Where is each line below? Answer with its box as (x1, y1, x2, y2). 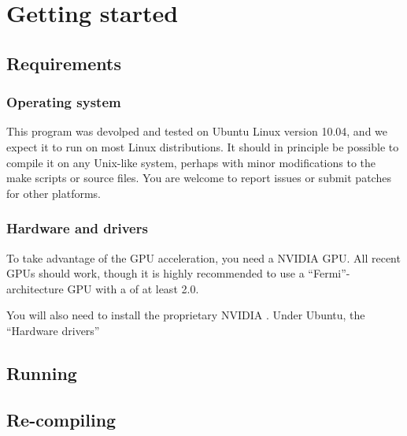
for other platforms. (6, 184, 101, 201)
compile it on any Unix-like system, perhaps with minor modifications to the (6, 154, 376, 170)
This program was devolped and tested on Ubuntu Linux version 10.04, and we (6, 123, 388, 140)
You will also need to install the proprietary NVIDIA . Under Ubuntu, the (6, 307, 365, 323)
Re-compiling (6, 407, 117, 431)
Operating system (6, 92, 121, 112)
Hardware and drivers (6, 218, 148, 238)
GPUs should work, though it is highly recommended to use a (6, 265, 305, 281)
